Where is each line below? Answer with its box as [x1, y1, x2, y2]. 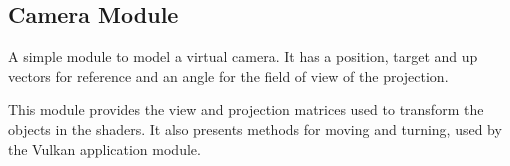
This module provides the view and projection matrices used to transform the [8, 99, 484, 120]
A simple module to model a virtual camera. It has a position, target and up [8, 46, 478, 67]
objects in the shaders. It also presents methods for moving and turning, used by [8, 118, 502, 139]
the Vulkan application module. [8, 138, 201, 159]
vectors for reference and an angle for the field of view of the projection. [8, 65, 449, 86]
